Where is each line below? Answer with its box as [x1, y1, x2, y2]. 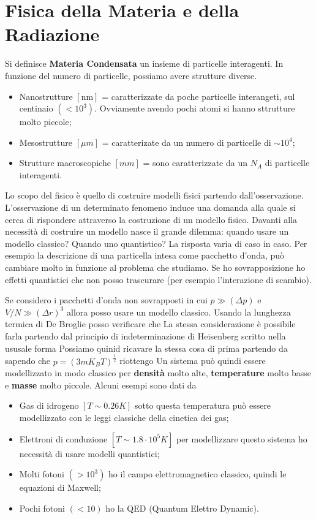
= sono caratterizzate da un [143, 156, 247, 169]
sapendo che [5, 354, 50, 367]
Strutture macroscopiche [19, 156, 111, 169]
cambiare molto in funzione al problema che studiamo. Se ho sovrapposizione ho [5, 261, 306, 274]
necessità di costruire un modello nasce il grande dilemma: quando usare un [5, 225, 289, 238]
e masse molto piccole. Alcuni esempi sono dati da [5, 378, 197, 391]
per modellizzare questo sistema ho [176, 432, 307, 445]
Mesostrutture [19, 135, 72, 148]
